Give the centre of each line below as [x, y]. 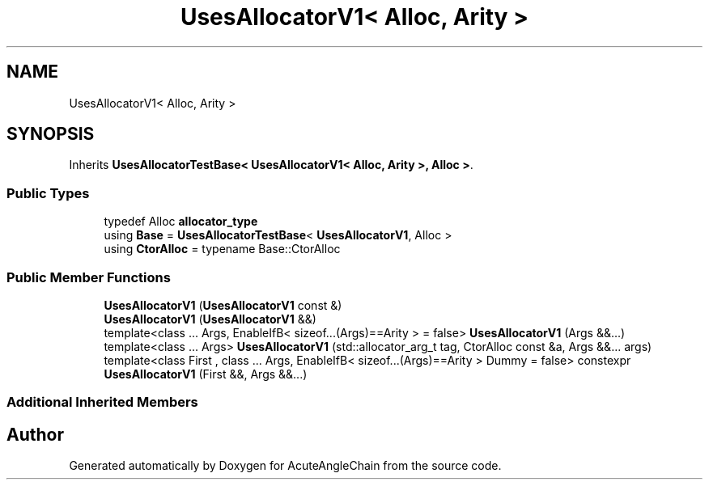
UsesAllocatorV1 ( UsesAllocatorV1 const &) [223, 305]
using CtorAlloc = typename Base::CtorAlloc [222, 249]
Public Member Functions [89, 277]
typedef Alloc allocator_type [181, 222]
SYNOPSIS [51, 134]
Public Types [48, 193]
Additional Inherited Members [102, 402]
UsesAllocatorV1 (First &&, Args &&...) [206, 374]
